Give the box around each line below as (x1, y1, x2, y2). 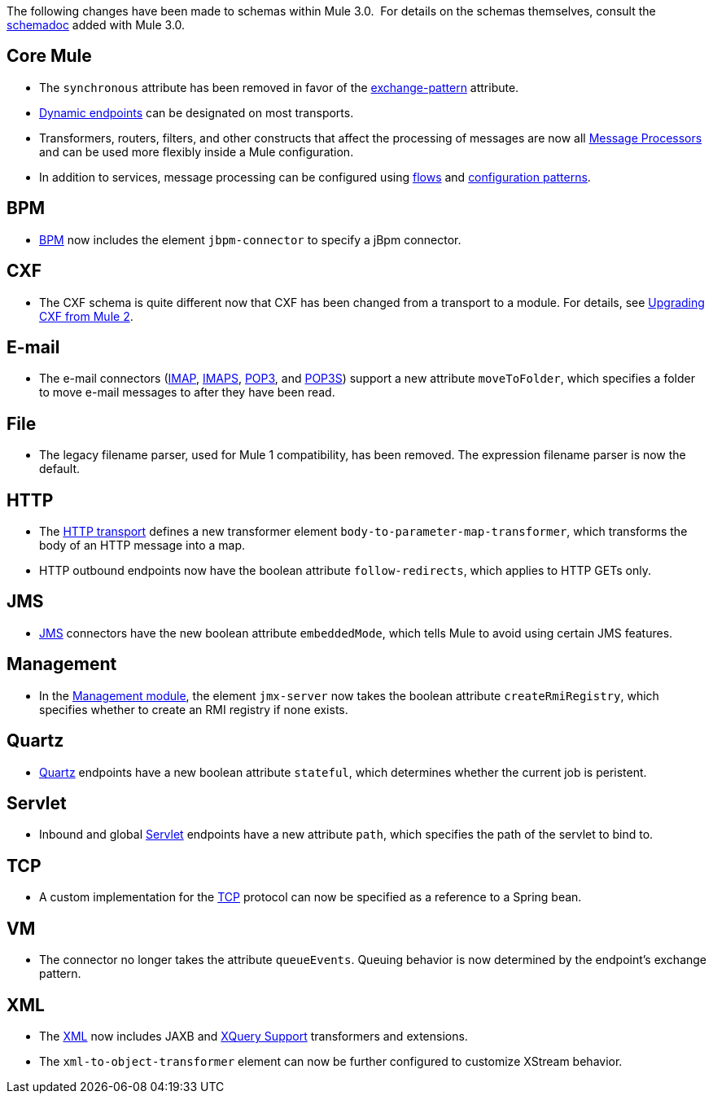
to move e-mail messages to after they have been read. (39, 385, 335, 400)
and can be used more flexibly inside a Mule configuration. (39, 144, 354, 159)
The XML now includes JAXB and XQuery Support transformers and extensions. (39, 1028, 468, 1043)
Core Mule (7, 46, 92, 67)
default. (39, 462, 81, 476)
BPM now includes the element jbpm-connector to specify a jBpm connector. (39, 232, 461, 247)
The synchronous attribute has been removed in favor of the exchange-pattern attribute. (39, 80, 519, 94)
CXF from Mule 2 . (39, 309, 133, 323)
